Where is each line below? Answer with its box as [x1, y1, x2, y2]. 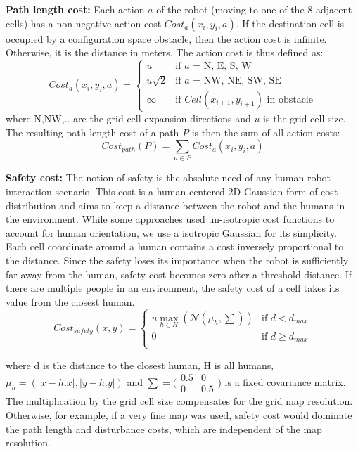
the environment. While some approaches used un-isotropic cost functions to [6, 212, 335, 226]
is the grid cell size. [263, 110, 346, 125]
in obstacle [267, 94, 313, 105]
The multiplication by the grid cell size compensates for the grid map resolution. [6, 394, 353, 408]
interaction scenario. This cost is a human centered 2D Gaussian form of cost [6, 184, 338, 199]
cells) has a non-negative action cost [6, 15, 162, 30]
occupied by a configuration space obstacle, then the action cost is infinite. [6, 31, 327, 46]
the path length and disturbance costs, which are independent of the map [6, 421, 322, 436]
